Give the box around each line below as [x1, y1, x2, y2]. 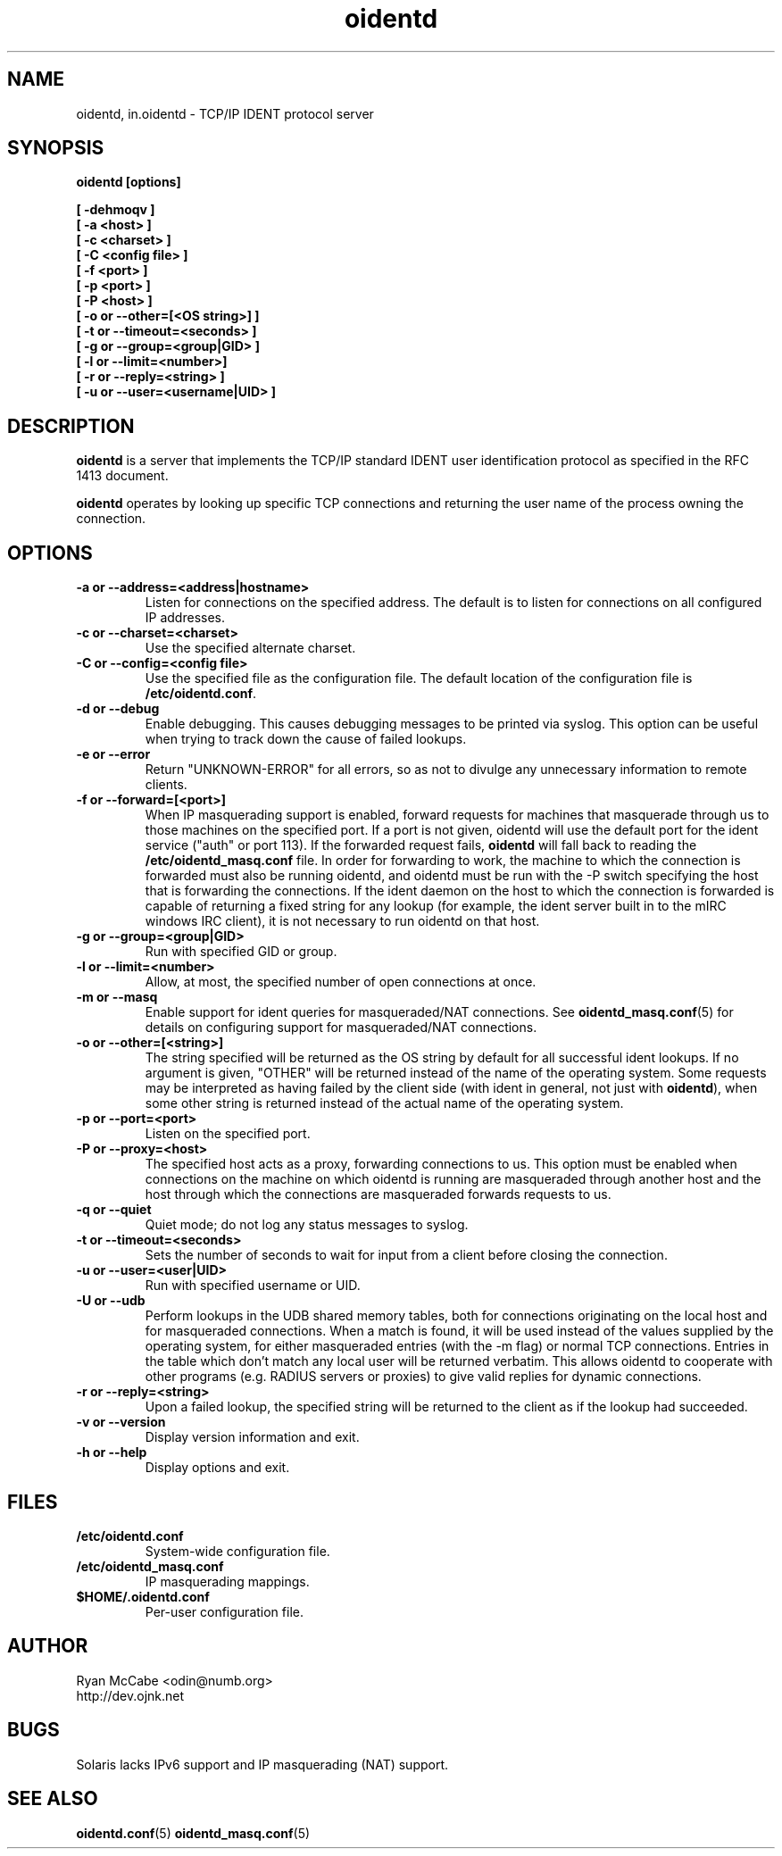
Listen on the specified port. [145, 1126, 311, 1142]
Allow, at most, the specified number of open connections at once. [145, 974, 537, 990]
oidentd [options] [76, 174, 181, 190]
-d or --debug [76, 701, 160, 717]
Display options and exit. [145, 1460, 290, 1476]
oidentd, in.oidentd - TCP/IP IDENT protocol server [76, 105, 374, 121]
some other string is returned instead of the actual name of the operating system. [145, 1095, 624, 1111]
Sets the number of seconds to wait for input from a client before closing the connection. [145, 1247, 668, 1263]
